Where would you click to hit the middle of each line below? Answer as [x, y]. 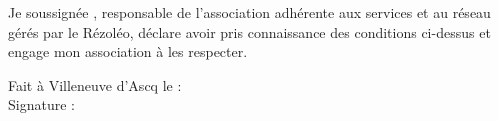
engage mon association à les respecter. [128, 51]
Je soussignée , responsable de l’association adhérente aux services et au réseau [249, 12]
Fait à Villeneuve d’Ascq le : [95, 84]
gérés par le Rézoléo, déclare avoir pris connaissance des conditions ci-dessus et [249, 31]
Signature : [41, 104]
